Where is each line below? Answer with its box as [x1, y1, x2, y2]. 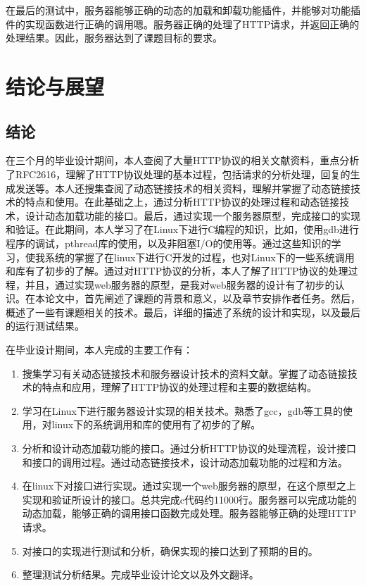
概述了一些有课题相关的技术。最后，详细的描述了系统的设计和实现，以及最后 [6, 304, 360, 319]
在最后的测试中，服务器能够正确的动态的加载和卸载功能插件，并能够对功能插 [6, 3, 360, 17]
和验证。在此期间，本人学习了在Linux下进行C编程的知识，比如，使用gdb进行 [6, 222, 359, 237]
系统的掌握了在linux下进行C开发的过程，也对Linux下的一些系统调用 [44, 249, 355, 264]
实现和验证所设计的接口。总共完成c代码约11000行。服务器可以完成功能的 [22, 492, 358, 506]
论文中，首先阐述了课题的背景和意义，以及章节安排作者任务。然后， [44, 291, 360, 306]
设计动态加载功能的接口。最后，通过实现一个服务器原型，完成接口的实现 [25, 208, 360, 223]
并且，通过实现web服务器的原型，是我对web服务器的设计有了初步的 [25, 277, 335, 292]
